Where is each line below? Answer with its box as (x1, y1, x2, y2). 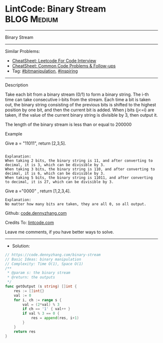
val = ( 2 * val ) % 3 (22, 302, 60, 307)
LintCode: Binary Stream (5, 3, 106, 15)
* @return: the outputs (7, 275, 55, 280)
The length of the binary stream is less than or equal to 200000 (5, 121, 132, 127)
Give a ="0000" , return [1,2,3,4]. (5, 188, 71, 194)
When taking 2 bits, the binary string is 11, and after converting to (5, 158, 153, 163)
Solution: (12, 243, 30, 249)
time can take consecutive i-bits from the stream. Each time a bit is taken (5, 96, 151, 103)
